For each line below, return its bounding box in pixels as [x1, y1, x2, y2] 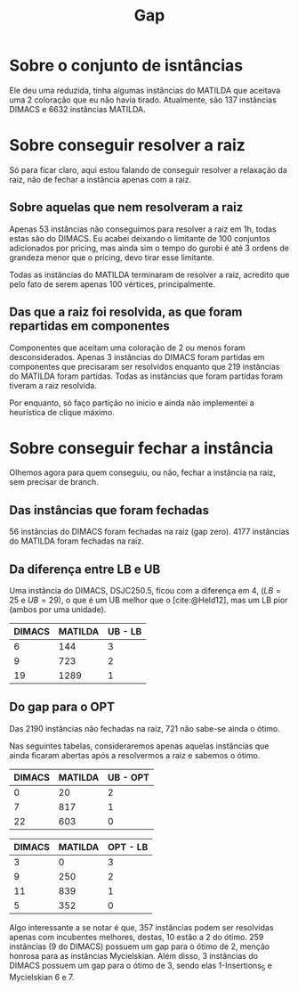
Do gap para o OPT [9, 700, 116, 715]
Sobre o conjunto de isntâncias [9, 55, 244, 76]
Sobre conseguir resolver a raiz [9, 135, 246, 156]
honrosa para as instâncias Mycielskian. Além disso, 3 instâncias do [9, 950, 259, 961]
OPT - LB [108, 840, 149, 853]
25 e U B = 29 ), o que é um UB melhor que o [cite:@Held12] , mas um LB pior [9, 594, 288, 606]
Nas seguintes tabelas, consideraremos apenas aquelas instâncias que [9, 741, 270, 751]
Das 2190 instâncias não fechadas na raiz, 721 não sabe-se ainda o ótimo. [9, 723, 280, 733]
